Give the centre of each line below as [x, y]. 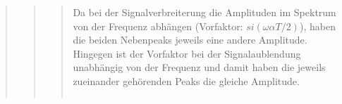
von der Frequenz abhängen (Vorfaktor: [158, 26]
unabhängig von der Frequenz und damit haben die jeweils [199, 67]
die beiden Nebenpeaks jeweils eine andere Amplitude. [190, 40]
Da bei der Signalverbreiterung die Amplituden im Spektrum [204, 12]
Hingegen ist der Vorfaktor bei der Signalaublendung [187, 53]
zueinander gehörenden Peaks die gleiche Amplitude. [186, 80]
